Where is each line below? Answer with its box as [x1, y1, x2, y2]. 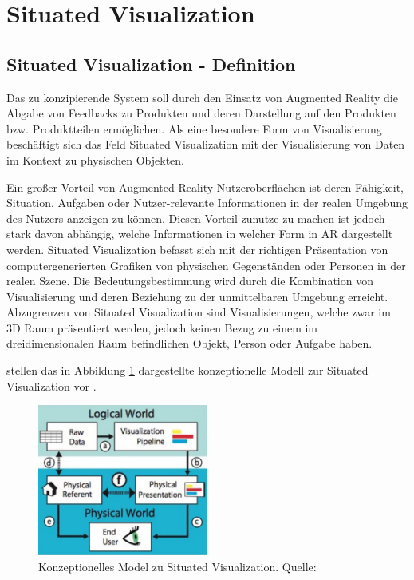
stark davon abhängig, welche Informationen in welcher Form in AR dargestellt [6, 225, 393, 242]
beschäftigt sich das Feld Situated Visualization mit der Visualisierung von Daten [6, 136, 405, 153]
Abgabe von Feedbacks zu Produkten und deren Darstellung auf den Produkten [6, 105, 396, 121]
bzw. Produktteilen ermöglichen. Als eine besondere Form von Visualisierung [6, 120, 382, 137]
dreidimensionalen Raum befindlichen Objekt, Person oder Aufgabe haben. [6, 335, 373, 352]
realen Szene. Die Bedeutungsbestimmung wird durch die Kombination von [6, 272, 373, 289]
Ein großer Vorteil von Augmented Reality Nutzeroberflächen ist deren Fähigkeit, [6, 178, 404, 195]
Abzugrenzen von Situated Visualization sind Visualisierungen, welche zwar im [6, 304, 391, 320]
